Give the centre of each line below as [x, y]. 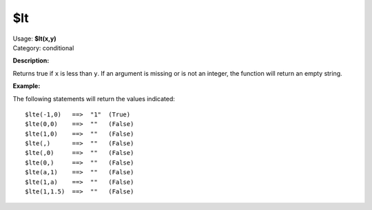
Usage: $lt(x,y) [34, 39]
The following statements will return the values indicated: [94, 98]
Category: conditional [43, 48]
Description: [31, 61]
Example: [27, 86]
